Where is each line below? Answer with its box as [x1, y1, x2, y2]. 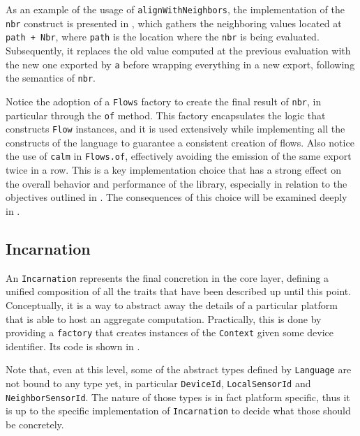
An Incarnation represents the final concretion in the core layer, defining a [6, 270, 329, 285]
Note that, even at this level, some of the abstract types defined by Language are [6, 362, 352, 377]
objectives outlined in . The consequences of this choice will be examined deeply [6, 190, 347, 204]
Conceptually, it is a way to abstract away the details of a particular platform [6, 297, 338, 312]
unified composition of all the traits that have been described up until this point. [6, 284, 352, 299]
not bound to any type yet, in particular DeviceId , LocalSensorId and [6, 376, 311, 391]
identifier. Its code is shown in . [6, 338, 140, 353]
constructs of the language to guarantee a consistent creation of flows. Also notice [6, 135, 354, 149]
